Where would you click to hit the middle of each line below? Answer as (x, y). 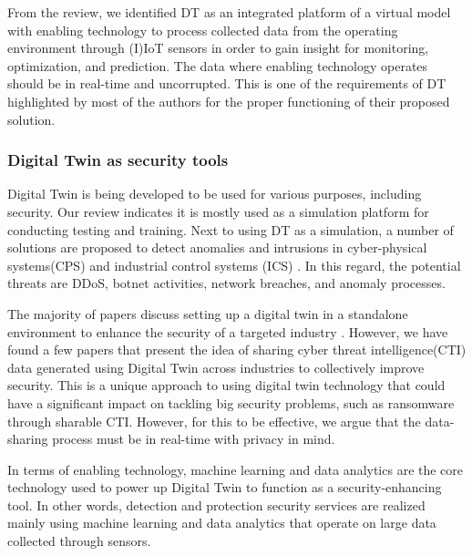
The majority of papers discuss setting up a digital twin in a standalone (208, 313)
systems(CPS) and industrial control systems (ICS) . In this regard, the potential (234, 265)
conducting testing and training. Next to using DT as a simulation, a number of (231, 229)
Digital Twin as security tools (118, 160)
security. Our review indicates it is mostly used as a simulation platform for (218, 211)
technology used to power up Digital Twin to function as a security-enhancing (225, 487)
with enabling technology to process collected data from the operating (203, 30)
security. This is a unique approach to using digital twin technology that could (226, 385)
